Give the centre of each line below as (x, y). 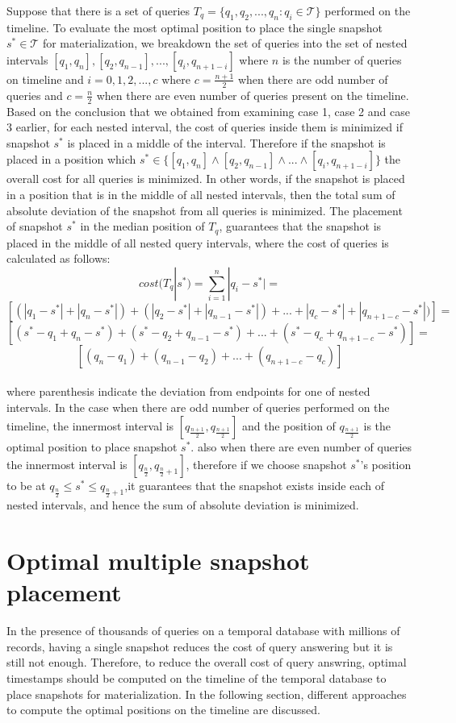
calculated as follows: (59, 258)
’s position (386, 465)
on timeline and (45, 79)
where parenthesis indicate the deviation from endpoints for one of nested (188, 391)
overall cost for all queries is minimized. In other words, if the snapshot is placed (206, 179)
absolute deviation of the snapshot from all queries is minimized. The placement (205, 210)
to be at (26, 486)
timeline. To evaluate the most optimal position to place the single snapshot (195, 27)
